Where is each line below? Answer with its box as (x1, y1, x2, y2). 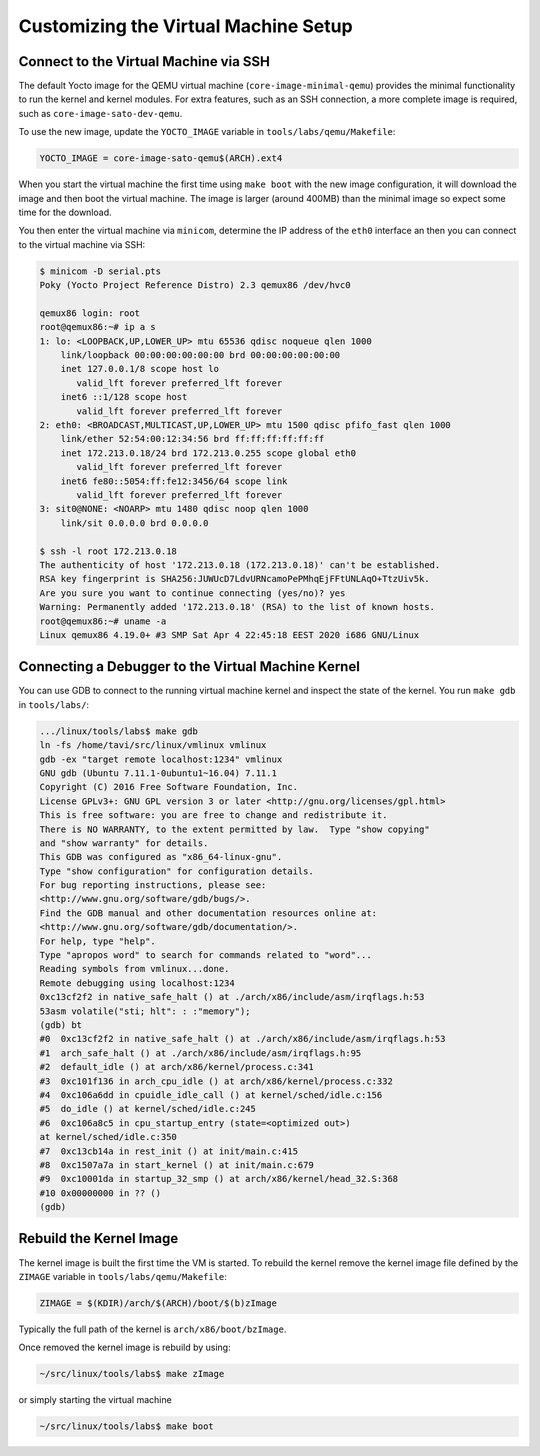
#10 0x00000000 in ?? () (39, 1187, 162, 1199)
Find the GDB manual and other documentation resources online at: (39, 907, 378, 919)
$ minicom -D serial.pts (39, 265, 162, 277)
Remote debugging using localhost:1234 (39, 977, 235, 989)
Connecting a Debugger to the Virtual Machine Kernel (18, 658, 360, 675)
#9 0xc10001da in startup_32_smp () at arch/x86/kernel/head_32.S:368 (39, 1173, 399, 1185)
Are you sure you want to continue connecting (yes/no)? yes (39, 587, 346, 599)
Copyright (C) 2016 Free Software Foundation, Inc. (39, 781, 299, 793)
